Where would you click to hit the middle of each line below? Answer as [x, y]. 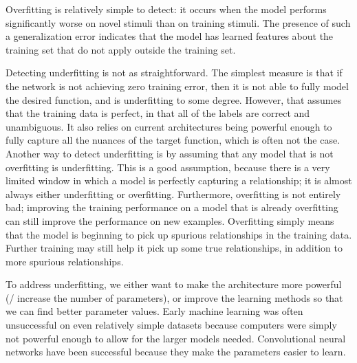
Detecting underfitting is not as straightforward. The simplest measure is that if [174, 73]
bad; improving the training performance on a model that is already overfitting [172, 207]
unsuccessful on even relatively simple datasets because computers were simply [171, 325]
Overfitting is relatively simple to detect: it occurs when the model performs [166, 9]
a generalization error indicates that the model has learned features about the [170, 36]
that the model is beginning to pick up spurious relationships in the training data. [179, 234]
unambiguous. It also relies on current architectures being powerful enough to [169, 126]
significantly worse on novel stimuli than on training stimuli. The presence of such [178, 22]
